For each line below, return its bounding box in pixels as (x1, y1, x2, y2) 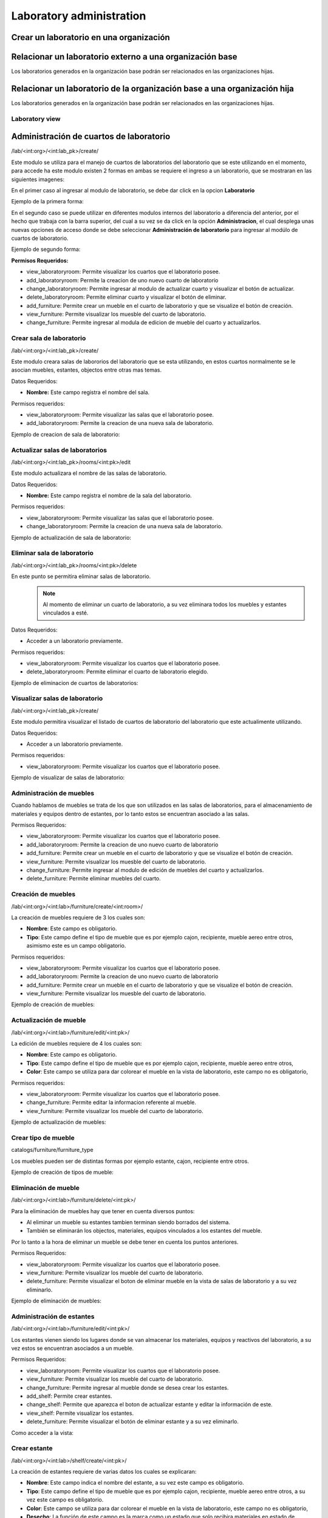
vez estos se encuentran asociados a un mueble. (11, 1345, 134, 1352)
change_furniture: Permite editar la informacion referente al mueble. (26, 1099, 197, 1106)
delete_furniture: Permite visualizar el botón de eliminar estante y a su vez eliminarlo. (26, 1418, 239, 1425)
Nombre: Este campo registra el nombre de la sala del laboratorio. (26, 492, 192, 499)
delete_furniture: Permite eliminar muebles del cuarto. (26, 875, 161, 882)
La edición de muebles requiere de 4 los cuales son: (11, 1040, 142, 1047)
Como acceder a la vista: (11, 1429, 74, 1436)
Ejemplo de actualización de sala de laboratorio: (11, 534, 132, 541)
